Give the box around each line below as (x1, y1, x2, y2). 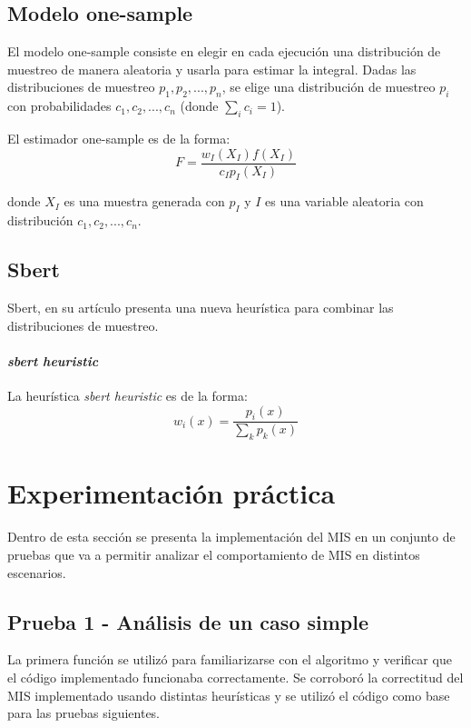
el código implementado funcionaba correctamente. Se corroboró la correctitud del (7, 667, 464, 686)
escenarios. (7, 563, 66, 582)
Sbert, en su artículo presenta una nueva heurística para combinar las (7, 298, 394, 317)
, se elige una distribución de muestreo (221, 77, 436, 96)
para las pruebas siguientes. (7, 703, 160, 723)
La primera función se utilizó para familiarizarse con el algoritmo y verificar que (7, 650, 452, 669)
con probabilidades (7, 96, 112, 115)
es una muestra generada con (64, 192, 225, 211)
